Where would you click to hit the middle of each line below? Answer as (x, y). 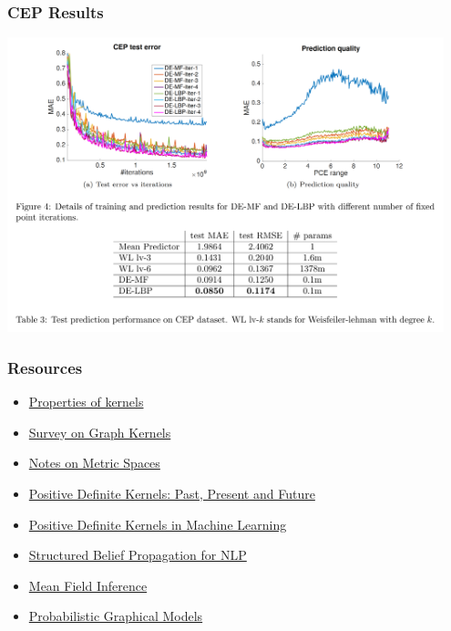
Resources (45, 367)
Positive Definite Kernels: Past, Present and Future (172, 493)
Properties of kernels (86, 402)
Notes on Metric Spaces (94, 463)
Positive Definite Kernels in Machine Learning (158, 524)
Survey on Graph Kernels (100, 432)
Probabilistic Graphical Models (116, 616)
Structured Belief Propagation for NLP (138, 555)
